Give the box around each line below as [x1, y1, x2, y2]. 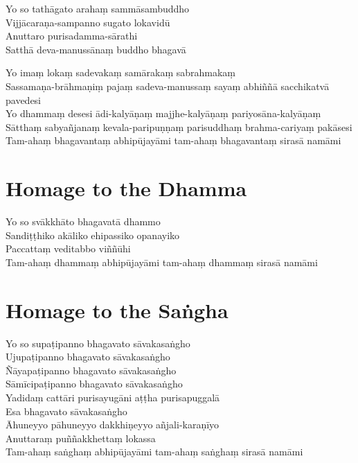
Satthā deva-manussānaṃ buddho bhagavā [6, 42, 186, 56]
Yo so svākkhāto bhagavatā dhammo [6, 214, 161, 229]
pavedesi [6, 92, 42, 107]
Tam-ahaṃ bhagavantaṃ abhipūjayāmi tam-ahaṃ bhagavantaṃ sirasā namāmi [6, 133, 341, 148]
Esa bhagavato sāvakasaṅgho [6, 403, 127, 418]
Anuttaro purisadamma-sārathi [6, 28, 138, 43]
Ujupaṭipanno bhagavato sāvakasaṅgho [6, 349, 170, 364]
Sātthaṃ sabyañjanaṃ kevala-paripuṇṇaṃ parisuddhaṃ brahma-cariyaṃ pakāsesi [6, 119, 352, 134]
